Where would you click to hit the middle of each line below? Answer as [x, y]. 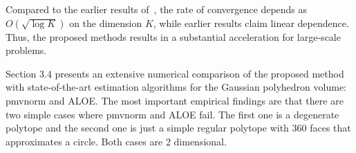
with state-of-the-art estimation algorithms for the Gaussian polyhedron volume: [176, 87]
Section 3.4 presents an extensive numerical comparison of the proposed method [175, 73]
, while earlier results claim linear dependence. [251, 22]
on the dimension [106, 22]
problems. [26, 50]
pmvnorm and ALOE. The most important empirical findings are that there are [175, 100]
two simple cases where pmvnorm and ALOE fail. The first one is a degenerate [172, 114]
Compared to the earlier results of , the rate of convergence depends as [157, 9]
